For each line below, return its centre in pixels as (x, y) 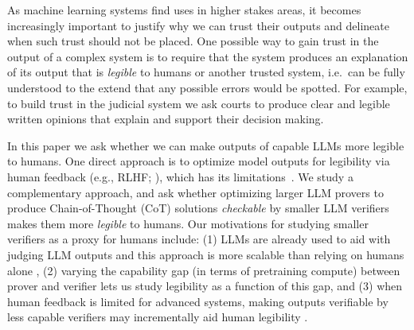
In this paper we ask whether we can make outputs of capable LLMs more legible (206, 145)
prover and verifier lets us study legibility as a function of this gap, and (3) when (205, 286)
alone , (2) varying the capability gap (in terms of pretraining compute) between (204, 270)
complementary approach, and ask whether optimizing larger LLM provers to (195, 192)
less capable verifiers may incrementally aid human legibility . (158, 317)
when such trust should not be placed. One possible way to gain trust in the (193, 41)
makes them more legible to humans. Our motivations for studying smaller (188, 223)
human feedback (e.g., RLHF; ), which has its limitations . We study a (180, 176)
